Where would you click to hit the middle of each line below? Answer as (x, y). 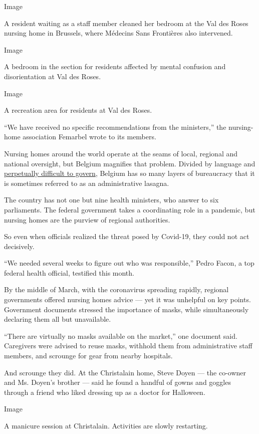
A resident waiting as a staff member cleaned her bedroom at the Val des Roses (126, 23)
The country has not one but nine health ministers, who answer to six (111, 200)
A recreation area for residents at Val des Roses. (78, 110)
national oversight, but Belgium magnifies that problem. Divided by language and (130, 163)
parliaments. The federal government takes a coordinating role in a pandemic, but (130, 209)
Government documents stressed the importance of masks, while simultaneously (126, 309)
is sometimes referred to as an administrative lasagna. (87, 183)
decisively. (19, 246)
